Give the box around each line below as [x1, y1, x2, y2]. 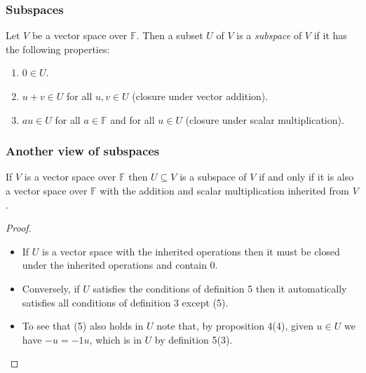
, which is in [89, 332, 142, 346]
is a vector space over [24, 169, 116, 184]
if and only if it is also [259, 169, 354, 184]
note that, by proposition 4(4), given [156, 318, 313, 333]
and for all [110, 112, 155, 127]
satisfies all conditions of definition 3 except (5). [22, 295, 229, 309]
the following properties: [6, 41, 110, 56]
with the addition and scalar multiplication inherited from [100, 183, 349, 197]
